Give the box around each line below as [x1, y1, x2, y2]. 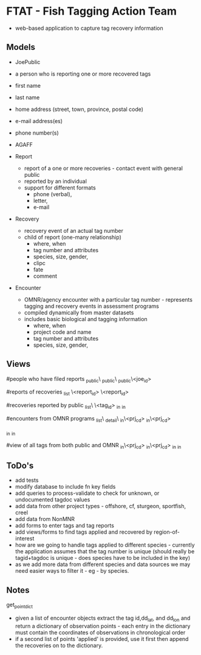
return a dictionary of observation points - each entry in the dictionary [15, 622, 191, 629]
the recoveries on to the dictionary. [15, 642, 103, 649]
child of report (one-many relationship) [24, 233, 121, 241]
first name [15, 82, 41, 89]
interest [15, 535, 35, 542]
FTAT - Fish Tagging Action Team [6, 4, 177, 18]
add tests [15, 476, 39, 484]
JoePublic [15, 58, 41, 65]
